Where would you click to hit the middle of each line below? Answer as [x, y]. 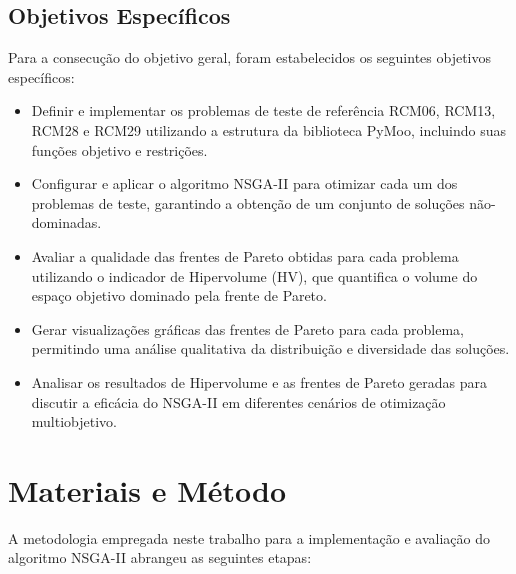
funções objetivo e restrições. [119, 149]
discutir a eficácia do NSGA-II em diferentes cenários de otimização [238, 401]
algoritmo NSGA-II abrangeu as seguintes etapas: [160, 557]
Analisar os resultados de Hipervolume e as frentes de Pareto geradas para [259, 381]
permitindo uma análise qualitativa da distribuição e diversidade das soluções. [270, 348]
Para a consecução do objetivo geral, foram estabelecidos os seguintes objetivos [250, 57]
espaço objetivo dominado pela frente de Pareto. [179, 295]
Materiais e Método [147, 489]
